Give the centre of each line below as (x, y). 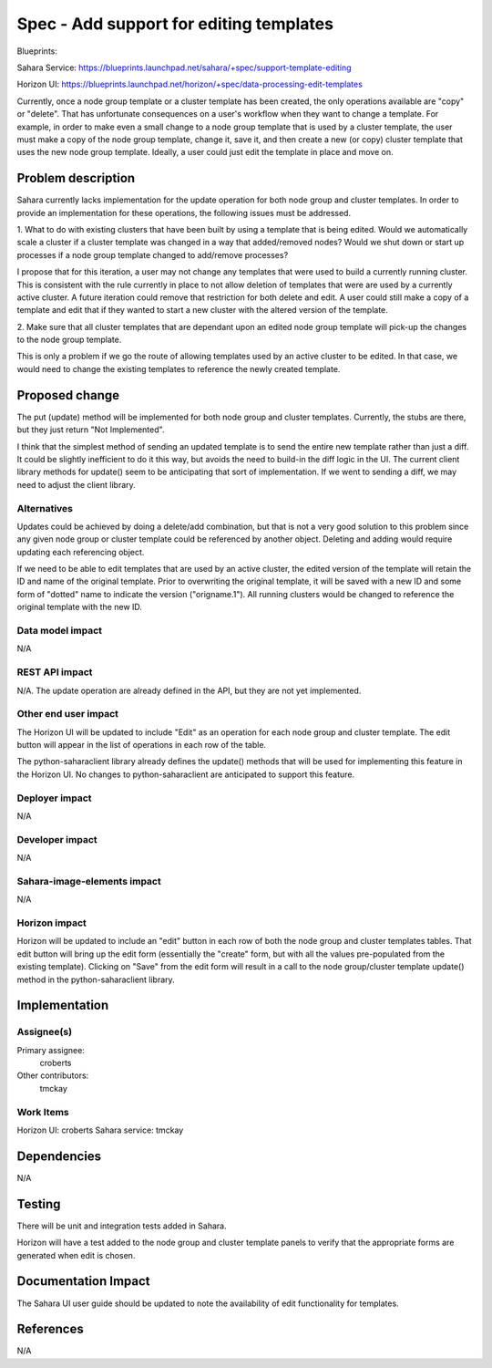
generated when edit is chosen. (76, 1255)
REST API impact (55, 672)
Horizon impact (51, 923)
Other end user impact (67, 714)
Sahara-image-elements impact (89, 881)
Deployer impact (54, 798)
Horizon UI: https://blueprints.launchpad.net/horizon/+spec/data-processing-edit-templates (190, 84)
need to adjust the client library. (76, 484)
